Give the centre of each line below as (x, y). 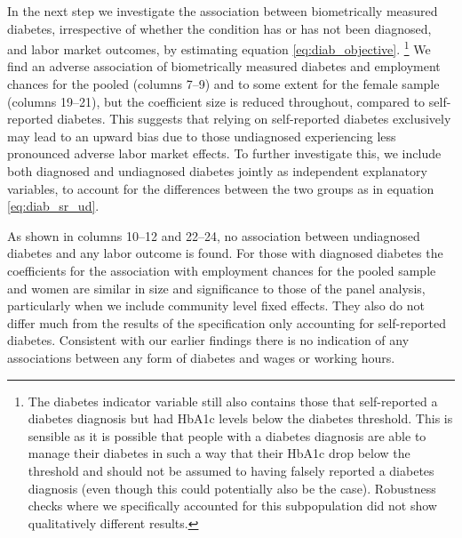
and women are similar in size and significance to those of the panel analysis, (216, 288)
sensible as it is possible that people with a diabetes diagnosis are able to (227, 435)
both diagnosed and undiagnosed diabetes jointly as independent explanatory (217, 171)
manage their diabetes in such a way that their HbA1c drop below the (219, 453)
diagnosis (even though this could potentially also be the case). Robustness (232, 488)
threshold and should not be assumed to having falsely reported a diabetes (231, 470)
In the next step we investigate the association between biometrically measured (223, 11)
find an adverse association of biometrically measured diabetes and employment (224, 66)
